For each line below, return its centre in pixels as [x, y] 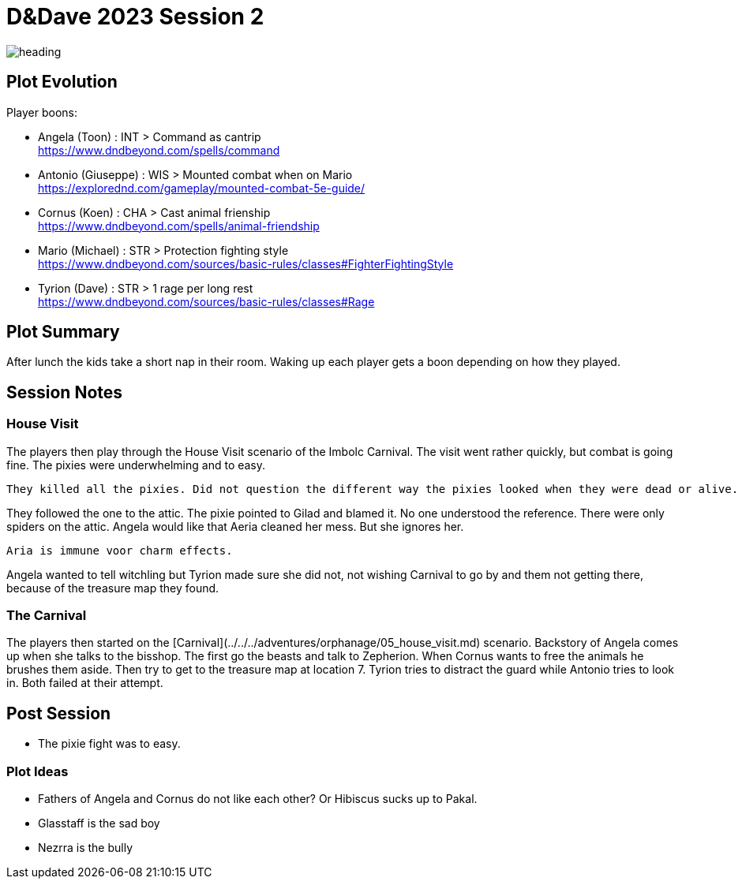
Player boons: [42, 112]
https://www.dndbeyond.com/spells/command [159, 150]
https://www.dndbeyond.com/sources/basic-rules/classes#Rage [206, 301]
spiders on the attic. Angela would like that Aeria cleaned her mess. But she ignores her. [235, 526]
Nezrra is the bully [86, 848]
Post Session [59, 713]
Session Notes [65, 392]
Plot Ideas [37, 771]
